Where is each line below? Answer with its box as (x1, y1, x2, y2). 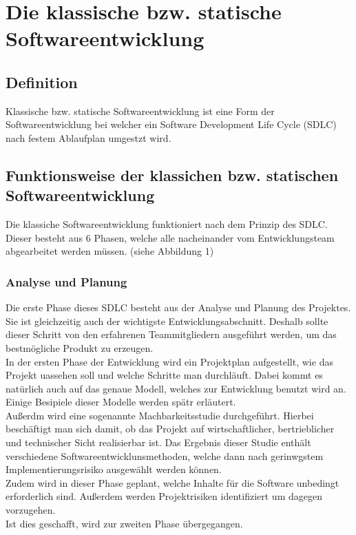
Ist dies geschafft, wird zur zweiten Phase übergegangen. (6, 516, 243, 530)
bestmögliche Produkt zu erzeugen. (6, 340, 154, 355)
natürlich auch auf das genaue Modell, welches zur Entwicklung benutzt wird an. (6, 381, 346, 395)
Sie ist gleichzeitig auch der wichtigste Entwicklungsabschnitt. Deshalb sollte (6, 313, 328, 328)
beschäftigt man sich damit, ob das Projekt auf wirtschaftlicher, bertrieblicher (6, 421, 335, 436)
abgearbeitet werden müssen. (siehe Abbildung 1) (6, 244, 214, 258)
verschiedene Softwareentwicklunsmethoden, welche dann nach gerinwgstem (6, 448, 324, 463)
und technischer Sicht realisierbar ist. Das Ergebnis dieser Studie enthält (6, 435, 311, 450)
